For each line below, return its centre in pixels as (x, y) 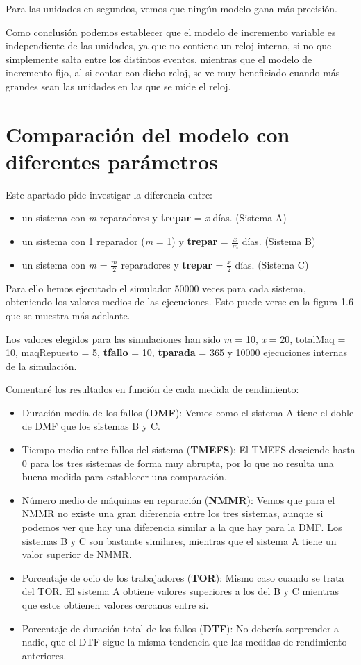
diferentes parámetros (112, 161)
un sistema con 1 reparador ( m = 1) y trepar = (125, 241)
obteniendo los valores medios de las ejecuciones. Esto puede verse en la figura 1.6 (179, 302)
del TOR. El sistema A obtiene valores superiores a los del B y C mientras (180, 591)
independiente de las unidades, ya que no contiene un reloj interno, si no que (169, 45)
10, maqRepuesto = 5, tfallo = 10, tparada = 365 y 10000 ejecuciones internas (177, 352)
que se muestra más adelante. (68, 315)
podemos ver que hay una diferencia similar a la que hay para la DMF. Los (182, 527)
